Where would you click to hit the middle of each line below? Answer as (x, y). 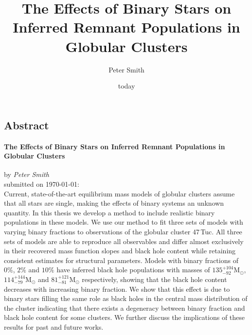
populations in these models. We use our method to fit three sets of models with (124, 222)
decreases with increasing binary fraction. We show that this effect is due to (117, 289)
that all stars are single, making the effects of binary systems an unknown (114, 203)
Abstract (27, 125)
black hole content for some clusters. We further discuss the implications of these (125, 317)
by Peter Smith (27, 174)
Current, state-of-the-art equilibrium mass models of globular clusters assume (119, 193)
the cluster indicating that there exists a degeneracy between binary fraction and (125, 308)
